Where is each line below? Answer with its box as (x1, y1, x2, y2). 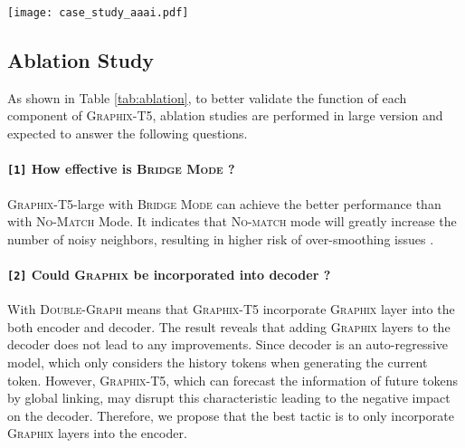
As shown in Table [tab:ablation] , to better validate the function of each (7, 88, 407, 107)
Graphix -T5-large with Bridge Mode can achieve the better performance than (7, 194, 441, 213)
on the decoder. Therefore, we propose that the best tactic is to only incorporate (7, 405, 454, 424)
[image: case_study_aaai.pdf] (7, 6, 189, 19)
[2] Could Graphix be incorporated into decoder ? (7, 264, 331, 283)
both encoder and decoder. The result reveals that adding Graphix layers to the (7, 317, 451, 336)
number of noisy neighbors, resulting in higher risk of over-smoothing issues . (7, 229, 434, 248)
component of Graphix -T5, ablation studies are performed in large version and (7, 106, 443, 125)
